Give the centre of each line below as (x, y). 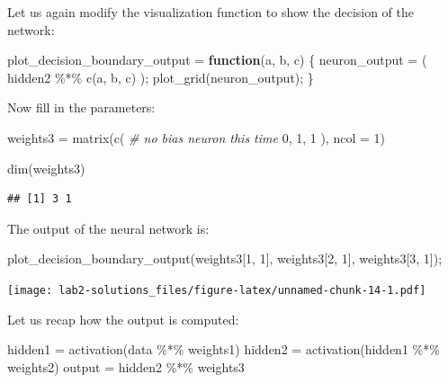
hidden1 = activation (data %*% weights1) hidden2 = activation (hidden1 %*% (224, 349)
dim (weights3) (46, 168)
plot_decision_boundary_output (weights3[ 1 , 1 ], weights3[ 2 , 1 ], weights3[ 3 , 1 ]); (225, 258)
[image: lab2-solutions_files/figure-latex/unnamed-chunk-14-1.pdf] (217, 290)
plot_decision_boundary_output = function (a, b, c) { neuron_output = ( (217, 60)
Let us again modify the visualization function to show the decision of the (211, 12)
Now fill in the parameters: (81, 107)
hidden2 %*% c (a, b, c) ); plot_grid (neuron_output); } (161, 77)
